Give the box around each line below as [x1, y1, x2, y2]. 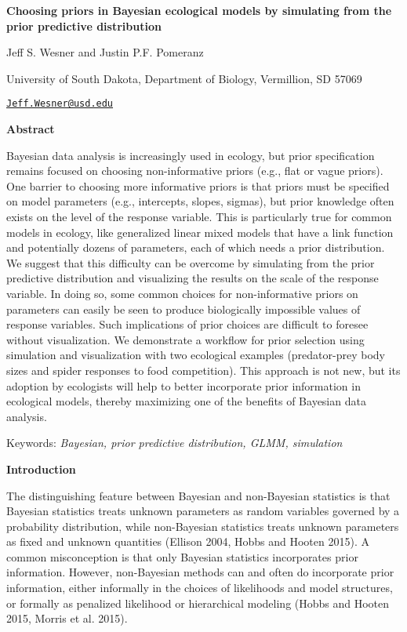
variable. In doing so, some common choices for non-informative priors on [6, 285, 358, 301]
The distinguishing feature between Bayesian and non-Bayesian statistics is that [6, 487, 391, 503]
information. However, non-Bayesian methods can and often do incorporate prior [6, 564, 394, 580]
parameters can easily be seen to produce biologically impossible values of [6, 300, 361, 317]
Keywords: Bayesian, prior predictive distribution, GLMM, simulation [6, 434, 343, 451]
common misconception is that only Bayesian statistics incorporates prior [6, 548, 358, 565]
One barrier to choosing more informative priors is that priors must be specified [6, 177, 390, 194]
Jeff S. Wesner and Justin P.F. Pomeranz [6, 44, 204, 60]
